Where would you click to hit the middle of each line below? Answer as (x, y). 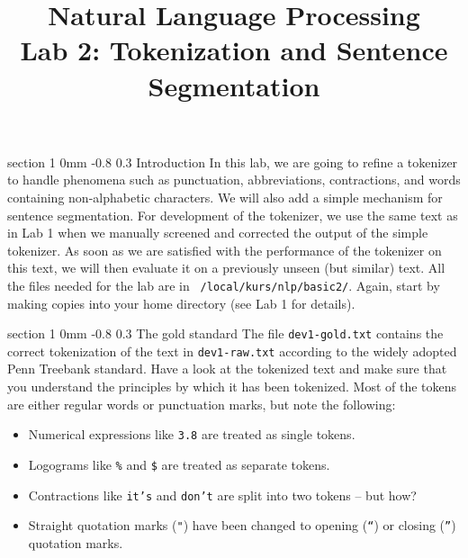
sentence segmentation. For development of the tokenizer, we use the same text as (233, 215)
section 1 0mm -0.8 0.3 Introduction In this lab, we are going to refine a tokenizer (233, 162)
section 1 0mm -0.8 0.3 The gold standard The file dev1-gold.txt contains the (225, 333)
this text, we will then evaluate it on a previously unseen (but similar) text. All (226, 268)
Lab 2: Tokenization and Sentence (234, 50)
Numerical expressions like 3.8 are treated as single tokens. (192, 434)
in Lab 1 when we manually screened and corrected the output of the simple (218, 233)
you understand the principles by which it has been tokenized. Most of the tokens (232, 387)
